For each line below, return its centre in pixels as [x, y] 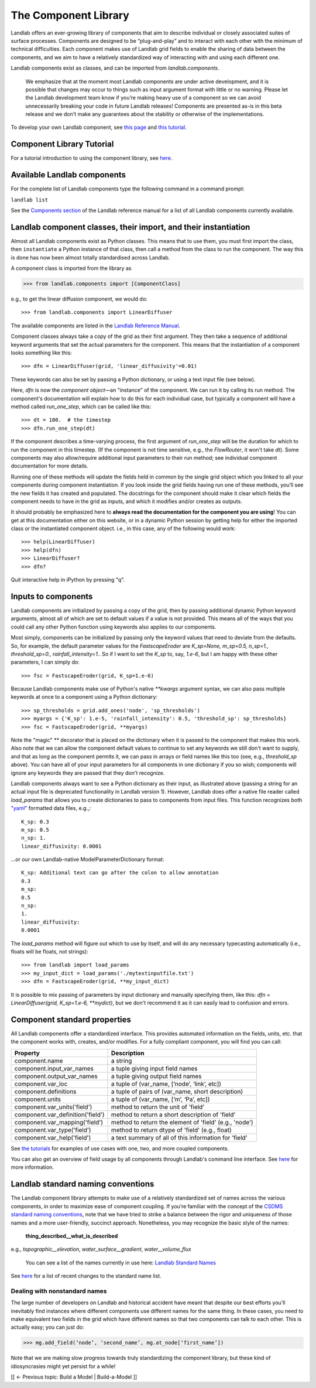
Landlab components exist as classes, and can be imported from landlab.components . [115, 68]
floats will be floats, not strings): [50, 951]
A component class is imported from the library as [71, 268]
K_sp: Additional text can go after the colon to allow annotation [120, 873]
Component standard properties [71, 1019]
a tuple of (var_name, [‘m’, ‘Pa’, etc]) [161, 1099]
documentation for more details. [49, 466]
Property [27, 1053]
